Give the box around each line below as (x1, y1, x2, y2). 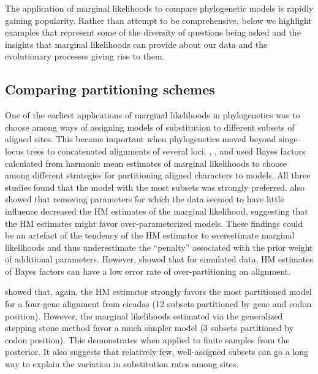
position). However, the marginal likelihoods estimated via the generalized (5, 309, 283, 322)
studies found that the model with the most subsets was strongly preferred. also (5, 180, 305, 193)
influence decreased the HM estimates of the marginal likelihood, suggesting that (5, 204, 308, 217)
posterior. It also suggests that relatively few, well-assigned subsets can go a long (5, 345, 309, 358)
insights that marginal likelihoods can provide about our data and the (5, 37, 268, 50)
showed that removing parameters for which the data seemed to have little (5, 193, 284, 205)
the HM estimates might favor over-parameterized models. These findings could (5, 216, 303, 229)
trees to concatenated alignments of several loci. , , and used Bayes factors (26, 144, 306, 157)
